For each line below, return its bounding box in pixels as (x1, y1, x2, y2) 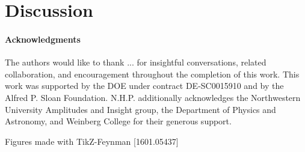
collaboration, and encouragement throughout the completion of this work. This (5, 67, 300, 80)
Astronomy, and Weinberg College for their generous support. (5, 115, 232, 127)
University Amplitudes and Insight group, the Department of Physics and (5, 103, 276, 115)
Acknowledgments (5, 32, 81, 45)
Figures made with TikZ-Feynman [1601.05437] (5, 135, 179, 147)
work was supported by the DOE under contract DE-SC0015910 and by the (5, 79, 284, 92)
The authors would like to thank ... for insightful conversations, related (5, 56, 266, 68)
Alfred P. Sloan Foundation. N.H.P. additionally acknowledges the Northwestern (5, 91, 301, 103)
